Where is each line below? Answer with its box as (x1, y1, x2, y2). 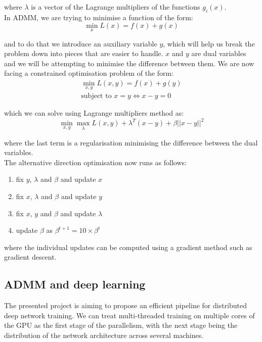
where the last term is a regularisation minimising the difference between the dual (4, 137, 258, 148)
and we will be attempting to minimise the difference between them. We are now (4, 58, 254, 68)
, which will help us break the (163, 38, 255, 48)
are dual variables (191, 48, 246, 59)
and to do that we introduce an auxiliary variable (4, 38, 157, 48)
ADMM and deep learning (4, 276, 146, 292)
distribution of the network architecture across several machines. (4, 329, 204, 340)
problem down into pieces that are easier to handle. (4, 48, 163, 59)
